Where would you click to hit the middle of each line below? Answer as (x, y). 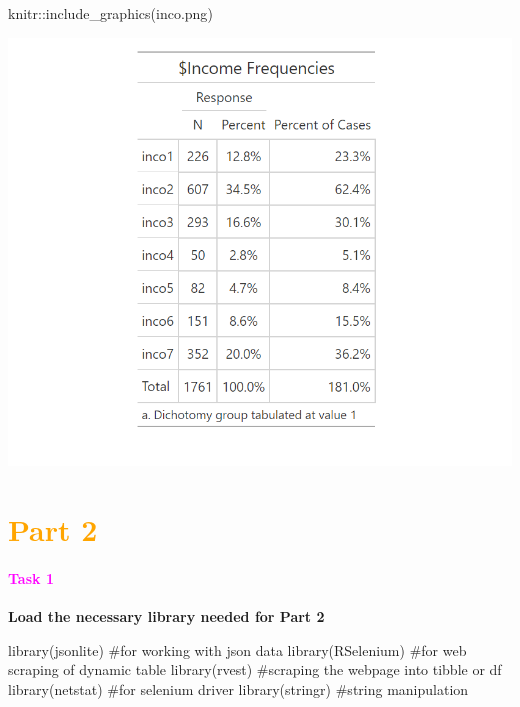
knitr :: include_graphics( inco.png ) (110, 13)
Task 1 (31, 578)
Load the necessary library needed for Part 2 (166, 616)
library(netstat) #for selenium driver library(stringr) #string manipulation (238, 688)
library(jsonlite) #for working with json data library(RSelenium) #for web (237, 649)
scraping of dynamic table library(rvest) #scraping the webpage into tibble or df (255, 669)
